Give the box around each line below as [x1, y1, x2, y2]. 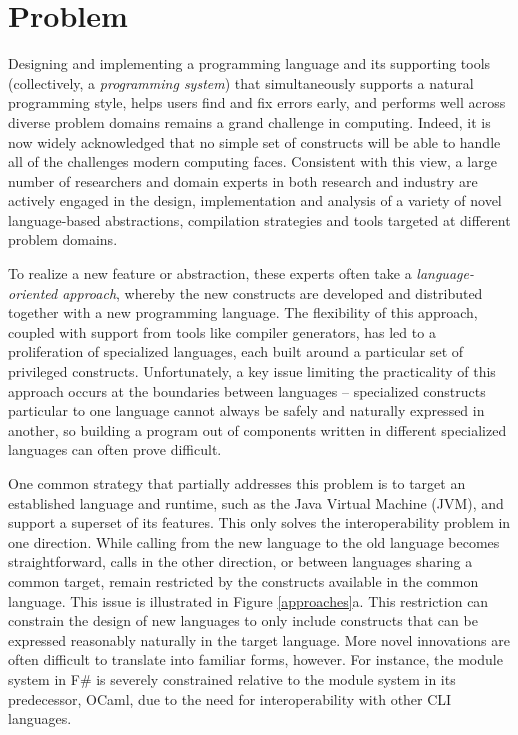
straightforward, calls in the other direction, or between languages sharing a [8, 551, 473, 572]
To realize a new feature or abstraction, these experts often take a [8, 263, 412, 284]
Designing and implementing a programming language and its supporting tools [8, 53, 491, 74]
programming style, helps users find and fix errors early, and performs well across [8, 92, 506, 113]
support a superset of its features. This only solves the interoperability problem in [8, 512, 511, 533]
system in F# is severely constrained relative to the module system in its [8, 668, 456, 689]
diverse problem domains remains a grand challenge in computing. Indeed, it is [8, 111, 491, 132]
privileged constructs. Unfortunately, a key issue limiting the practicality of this [8, 361, 496, 382]
